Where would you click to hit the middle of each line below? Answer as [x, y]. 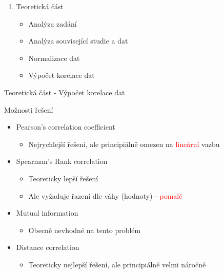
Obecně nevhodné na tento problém [85, 230]
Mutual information [47, 213]
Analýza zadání [53, 23]
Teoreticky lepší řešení [63, 178]
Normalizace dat [54, 58]
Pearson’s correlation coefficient [66, 127]
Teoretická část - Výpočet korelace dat [65, 92]
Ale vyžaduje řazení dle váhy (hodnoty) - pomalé [105, 195]
